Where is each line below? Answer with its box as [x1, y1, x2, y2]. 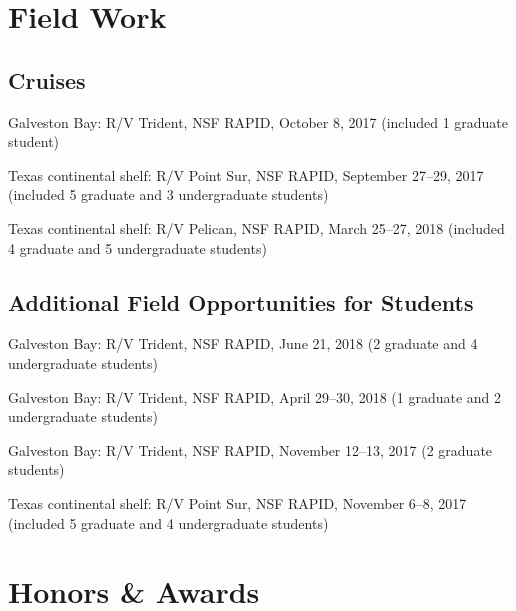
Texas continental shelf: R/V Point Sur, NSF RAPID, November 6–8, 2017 [8, 492, 467, 513]
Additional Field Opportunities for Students [8, 286, 474, 317]
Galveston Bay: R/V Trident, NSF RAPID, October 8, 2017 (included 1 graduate [8, 111, 509, 132]
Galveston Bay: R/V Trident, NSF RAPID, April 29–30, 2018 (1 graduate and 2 [8, 386, 502, 407]
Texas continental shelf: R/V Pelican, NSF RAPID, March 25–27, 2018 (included [8, 217, 505, 238]
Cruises [8, 64, 86, 95]
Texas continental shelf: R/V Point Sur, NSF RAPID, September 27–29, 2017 [8, 164, 484, 185]
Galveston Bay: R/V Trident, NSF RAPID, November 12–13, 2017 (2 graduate [8, 439, 493, 460]
